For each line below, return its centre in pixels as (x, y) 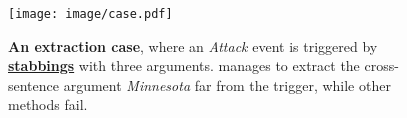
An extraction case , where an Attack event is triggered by (193, 45)
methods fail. (48, 104)
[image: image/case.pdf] (90, 14)
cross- (381, 65)
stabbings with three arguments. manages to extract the (184, 65)
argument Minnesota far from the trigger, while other (227, 84)
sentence (34, 84)
